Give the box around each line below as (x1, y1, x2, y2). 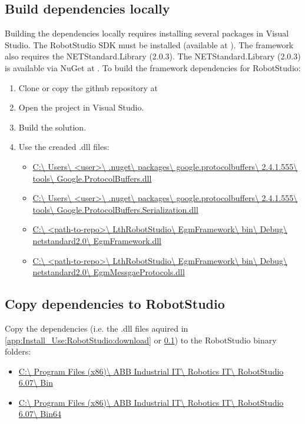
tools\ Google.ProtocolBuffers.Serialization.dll (32, 203, 198, 215)
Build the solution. (18, 121, 87, 133)
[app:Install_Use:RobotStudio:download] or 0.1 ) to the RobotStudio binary (5, 333, 277, 346)
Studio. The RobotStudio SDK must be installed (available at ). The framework (5, 38, 294, 51)
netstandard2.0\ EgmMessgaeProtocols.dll (32, 266, 185, 278)
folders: (5, 345, 31, 358)
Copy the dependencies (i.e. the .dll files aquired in (5, 322, 188, 334)
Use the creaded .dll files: (18, 141, 110, 153)
